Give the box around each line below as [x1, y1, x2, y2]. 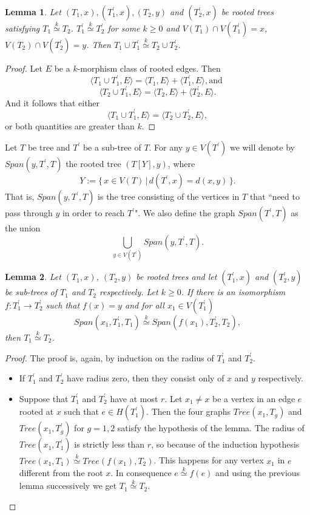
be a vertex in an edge [212, 392, 295, 404]
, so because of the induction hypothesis [151, 438, 300, 451]
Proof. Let [5, 62, 42, 74]
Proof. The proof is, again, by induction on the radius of [5, 351, 214, 364]
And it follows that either [5, 96, 100, 109]
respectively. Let [99, 285, 158, 298]
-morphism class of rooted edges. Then [77, 62, 221, 74]
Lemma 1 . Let [5, 5, 61, 18]
